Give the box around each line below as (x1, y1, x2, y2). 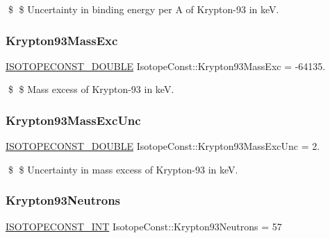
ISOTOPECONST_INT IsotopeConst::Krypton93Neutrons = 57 (6, 219, 282, 233)
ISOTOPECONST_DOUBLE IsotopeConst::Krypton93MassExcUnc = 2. (6, 139, 320, 153)
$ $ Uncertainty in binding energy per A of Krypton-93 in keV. (8, 2, 279, 16)
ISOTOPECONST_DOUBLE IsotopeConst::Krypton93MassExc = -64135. (6, 58, 326, 73)
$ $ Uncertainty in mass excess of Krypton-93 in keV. (8, 162, 238, 176)
